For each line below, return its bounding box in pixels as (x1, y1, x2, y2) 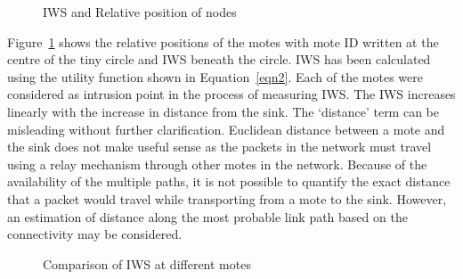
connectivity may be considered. (7, 225, 183, 243)
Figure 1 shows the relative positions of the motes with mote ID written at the (7, 32, 439, 51)
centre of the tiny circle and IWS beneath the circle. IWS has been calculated (7, 50, 431, 69)
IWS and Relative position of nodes (43, 3, 237, 21)
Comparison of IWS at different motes (43, 254, 251, 273)
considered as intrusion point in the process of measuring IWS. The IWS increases (7, 85, 456, 103)
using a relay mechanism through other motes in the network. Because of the (7, 154, 427, 173)
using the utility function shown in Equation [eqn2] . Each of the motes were (7, 67, 423, 86)
